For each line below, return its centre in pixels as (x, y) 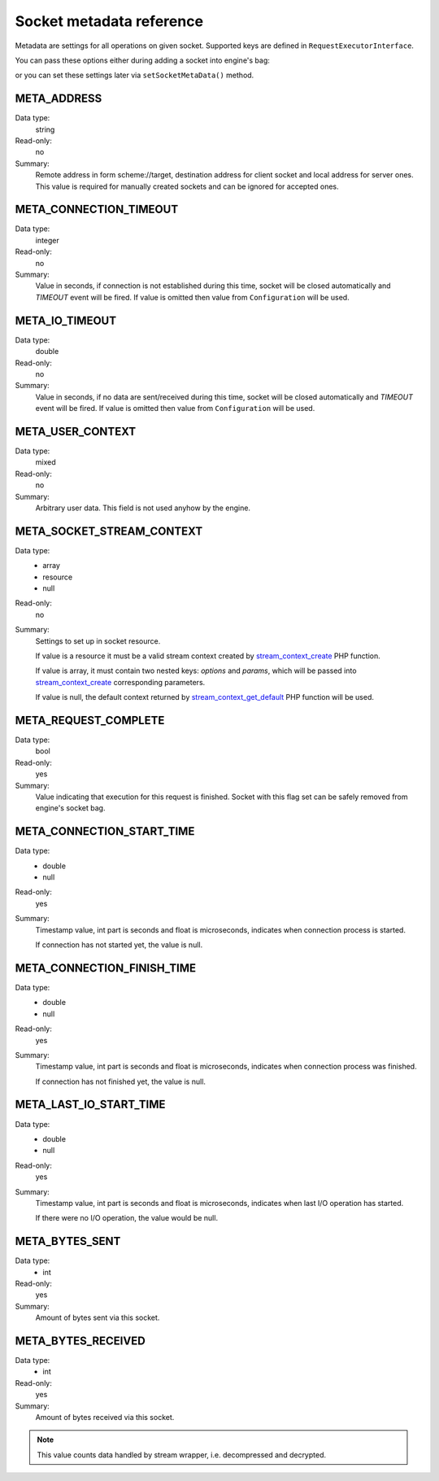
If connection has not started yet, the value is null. (119, 945)
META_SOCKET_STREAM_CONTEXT (109, 531)
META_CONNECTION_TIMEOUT (97, 210)
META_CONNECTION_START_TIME (105, 831)
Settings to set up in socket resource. (98, 641)
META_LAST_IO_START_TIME (90, 1105)
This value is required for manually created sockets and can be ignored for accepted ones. (187, 186)
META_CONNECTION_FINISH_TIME (106, 968)
